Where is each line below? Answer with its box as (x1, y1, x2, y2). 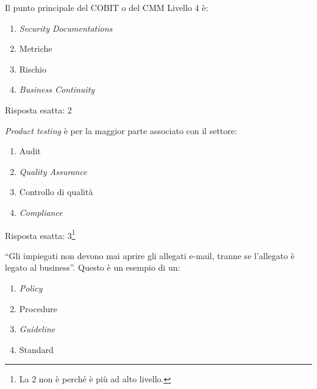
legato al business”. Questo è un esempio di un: (5, 261, 180, 274)
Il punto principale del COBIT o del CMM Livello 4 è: (5, 1, 208, 13)
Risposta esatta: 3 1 (5, 227, 76, 241)
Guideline (19, 323, 55, 335)
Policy (19, 281, 43, 294)
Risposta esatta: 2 (5, 103, 72, 116)
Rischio (19, 62, 47, 75)
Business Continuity (19, 83, 95, 96)
